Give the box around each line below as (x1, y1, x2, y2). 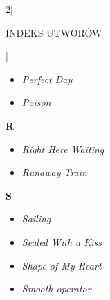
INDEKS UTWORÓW (6, 25, 102, 39)
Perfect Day (21, 71, 73, 86)
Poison (21, 95, 51, 109)
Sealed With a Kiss (21, 234, 102, 249)
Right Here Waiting (21, 141, 104, 156)
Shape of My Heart (21, 258, 102, 272)
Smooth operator (21, 281, 91, 296)
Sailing (21, 211, 51, 226)
